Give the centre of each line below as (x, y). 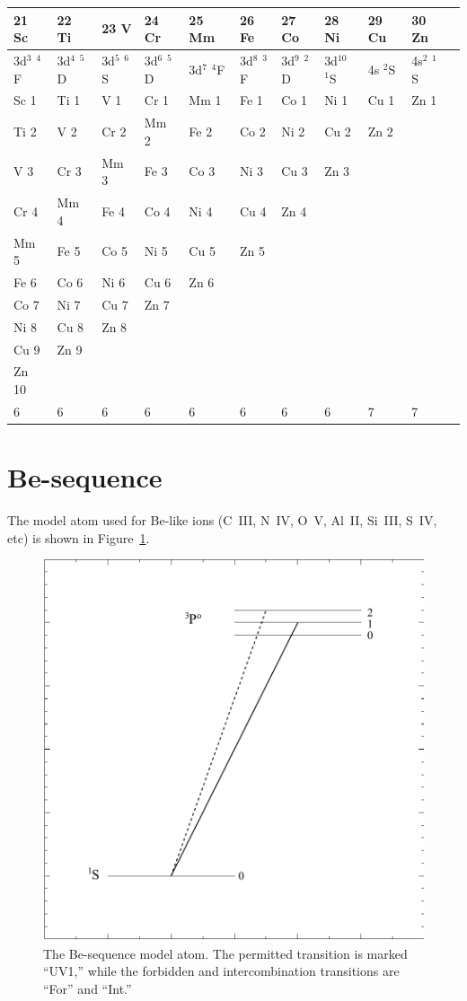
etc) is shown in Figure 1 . (79, 537)
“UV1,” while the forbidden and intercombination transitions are (221, 971)
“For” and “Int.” (88, 988)
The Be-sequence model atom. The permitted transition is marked (225, 953)
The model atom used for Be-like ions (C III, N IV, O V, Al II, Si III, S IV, (222, 520)
